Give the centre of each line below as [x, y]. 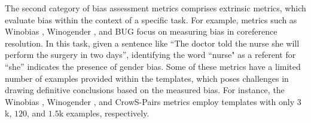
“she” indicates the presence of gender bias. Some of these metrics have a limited [153, 66]
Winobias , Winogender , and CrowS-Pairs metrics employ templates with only [150, 101]
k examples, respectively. [104, 113]
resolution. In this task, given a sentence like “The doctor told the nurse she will [152, 43]
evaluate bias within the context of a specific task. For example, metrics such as [151, 19]
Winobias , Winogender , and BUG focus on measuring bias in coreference [141, 31]
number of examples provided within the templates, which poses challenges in [147, 78]
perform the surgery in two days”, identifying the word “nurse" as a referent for [150, 55]
